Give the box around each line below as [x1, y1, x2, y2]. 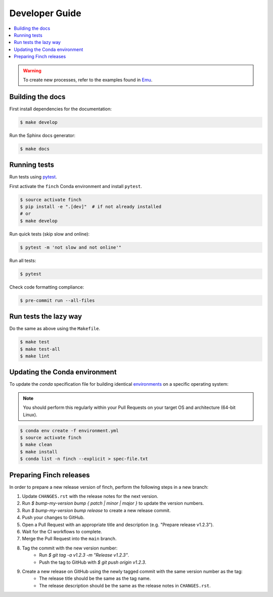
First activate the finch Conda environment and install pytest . [9, 183, 143, 189]
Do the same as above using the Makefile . [9, 326, 101, 332]
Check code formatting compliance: [9, 284, 84, 290]
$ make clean [20, 442, 53, 447]
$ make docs [20, 146, 50, 152]
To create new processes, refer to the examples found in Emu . [23, 76, 153, 83]
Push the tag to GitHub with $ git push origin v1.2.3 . [39, 559, 147, 565]
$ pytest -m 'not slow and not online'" [20, 244, 121, 250]
